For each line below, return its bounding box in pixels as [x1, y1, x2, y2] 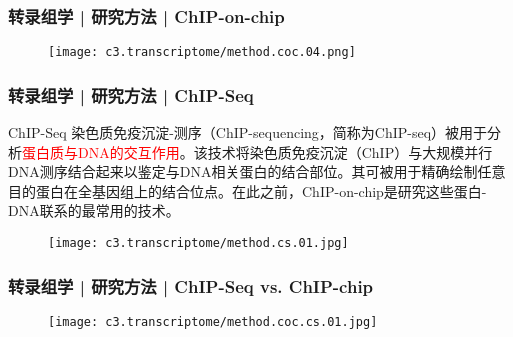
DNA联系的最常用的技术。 [8, 200, 180, 221]
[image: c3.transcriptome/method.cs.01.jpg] [48, 236, 349, 251]
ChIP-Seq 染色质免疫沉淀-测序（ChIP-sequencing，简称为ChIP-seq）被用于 [8, 122, 488, 143]
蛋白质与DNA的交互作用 [22, 141, 180, 162]
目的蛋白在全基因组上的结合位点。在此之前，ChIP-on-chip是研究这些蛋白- [8, 180, 487, 201]
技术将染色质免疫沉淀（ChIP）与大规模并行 [207, 141, 493, 162]
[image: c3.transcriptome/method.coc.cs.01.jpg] [48, 314, 378, 329]
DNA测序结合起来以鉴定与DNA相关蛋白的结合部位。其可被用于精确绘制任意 [8, 161, 506, 182]
